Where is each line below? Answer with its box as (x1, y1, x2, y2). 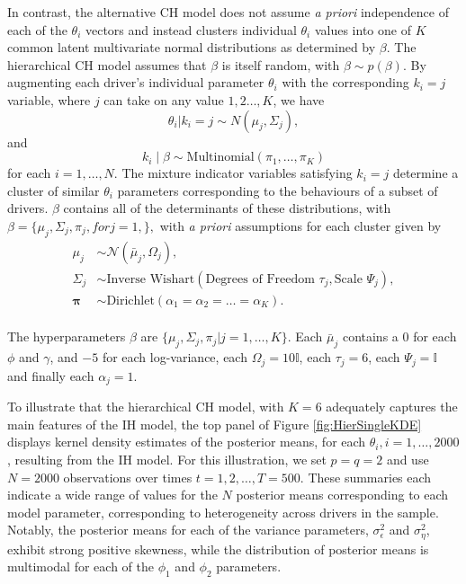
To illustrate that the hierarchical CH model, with (7, 397, 284, 416)
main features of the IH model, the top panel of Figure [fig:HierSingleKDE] (7, 414, 422, 433)
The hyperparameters (7, 327, 126, 346)
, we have (273, 90, 325, 109)
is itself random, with (221, 55, 340, 74)
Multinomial (186, 151, 255, 164)
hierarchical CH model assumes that (7, 55, 207, 74)
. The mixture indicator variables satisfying (113, 164, 353, 182)
